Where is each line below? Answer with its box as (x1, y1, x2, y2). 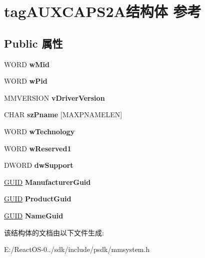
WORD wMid (4, 59, 49, 69)
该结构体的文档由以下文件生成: (4, 227, 104, 237)
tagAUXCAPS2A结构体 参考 (4, 1, 201, 22)
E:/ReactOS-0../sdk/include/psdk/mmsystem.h (4, 244, 150, 254)
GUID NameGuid (4, 210, 63, 220)
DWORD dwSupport (4, 160, 73, 170)
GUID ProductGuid (4, 193, 71, 204)
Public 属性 (4, 35, 63, 51)
